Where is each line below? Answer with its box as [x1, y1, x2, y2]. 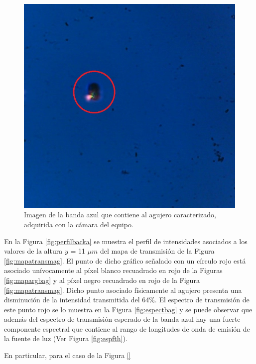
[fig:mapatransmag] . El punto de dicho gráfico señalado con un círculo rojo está [4, 255, 246, 266]
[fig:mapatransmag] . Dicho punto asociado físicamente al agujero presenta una [4, 284, 242, 295]
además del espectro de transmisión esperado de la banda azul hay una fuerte [4, 314, 241, 324]
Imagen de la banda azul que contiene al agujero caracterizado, [24, 209, 216, 220]
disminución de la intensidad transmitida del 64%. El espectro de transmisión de [4, 294, 250, 305]
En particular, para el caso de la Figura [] [4, 350, 131, 361]
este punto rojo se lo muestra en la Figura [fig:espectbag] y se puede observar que [4, 304, 253, 314]
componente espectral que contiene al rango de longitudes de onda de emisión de [4, 323, 250, 334]
